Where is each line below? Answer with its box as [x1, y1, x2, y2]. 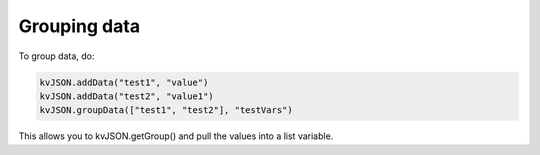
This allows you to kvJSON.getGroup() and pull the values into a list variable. [18, 130, 334, 142]
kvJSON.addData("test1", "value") [39, 76, 209, 88]
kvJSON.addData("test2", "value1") [39, 90, 214, 102]
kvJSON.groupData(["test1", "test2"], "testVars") [39, 105, 294, 116]
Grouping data [18, 15, 140, 37]
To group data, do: [18, 50, 95, 62]
